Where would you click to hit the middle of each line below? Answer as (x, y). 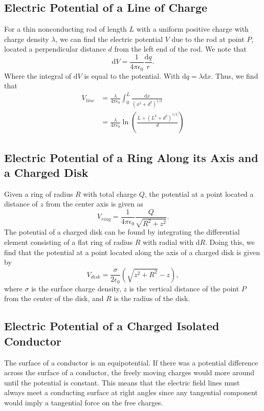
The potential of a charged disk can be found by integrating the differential (122, 232)
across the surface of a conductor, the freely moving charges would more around (129, 372)
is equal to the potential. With (132, 75)
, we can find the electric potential (109, 39)
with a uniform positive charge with (192, 29)
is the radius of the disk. (152, 298)
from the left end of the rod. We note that (180, 49)
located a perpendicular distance (55, 49)
